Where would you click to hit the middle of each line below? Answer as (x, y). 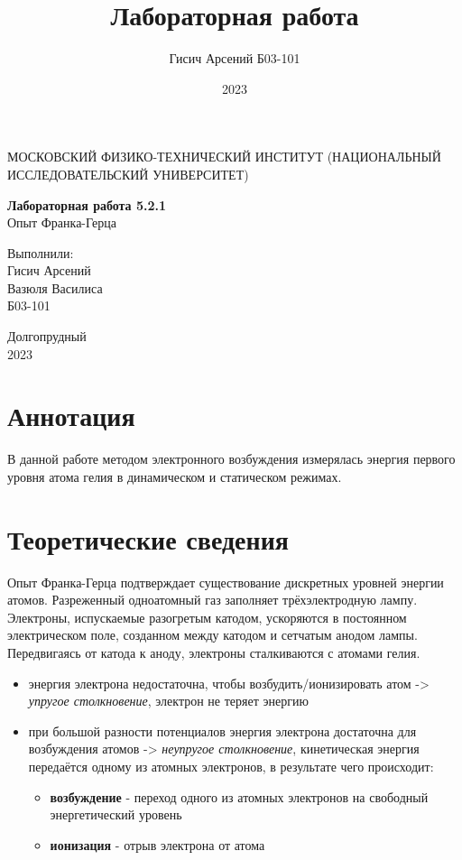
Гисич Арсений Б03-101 (235, 58)
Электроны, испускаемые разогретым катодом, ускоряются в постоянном (207, 617)
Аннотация (71, 416)
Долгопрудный (47, 336)
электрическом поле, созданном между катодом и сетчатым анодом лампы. (213, 635)
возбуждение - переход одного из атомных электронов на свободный (239, 796)
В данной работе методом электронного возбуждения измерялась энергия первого (231, 459)
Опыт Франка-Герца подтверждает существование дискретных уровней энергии (226, 582)
